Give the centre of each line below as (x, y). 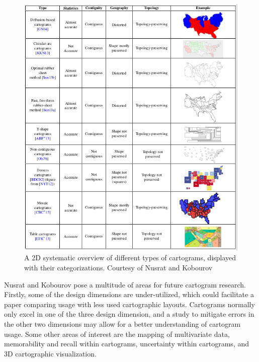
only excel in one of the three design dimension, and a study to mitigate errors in (129, 314)
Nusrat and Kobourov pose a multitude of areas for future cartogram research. (125, 284)
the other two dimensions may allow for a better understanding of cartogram (122, 324)
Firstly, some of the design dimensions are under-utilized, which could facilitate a (129, 294)
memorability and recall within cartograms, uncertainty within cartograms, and (126, 344)
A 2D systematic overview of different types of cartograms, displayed (130, 258)
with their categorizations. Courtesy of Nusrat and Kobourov (118, 268)
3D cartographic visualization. (50, 353)
